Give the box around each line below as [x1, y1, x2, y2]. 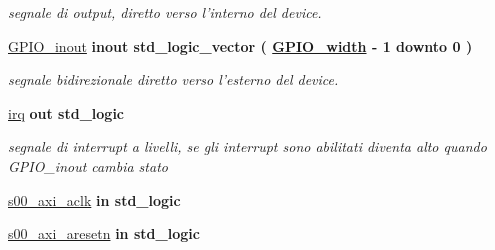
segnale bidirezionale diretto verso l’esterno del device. [8, 69, 339, 90]
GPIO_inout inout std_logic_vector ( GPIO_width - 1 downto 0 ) [8, 35, 473, 56]
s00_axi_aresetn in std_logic [8, 223, 200, 244]
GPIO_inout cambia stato [8, 155, 168, 176]
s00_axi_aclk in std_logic [8, 189, 181, 210]
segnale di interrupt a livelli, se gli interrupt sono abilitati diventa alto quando [8, 136, 487, 157]
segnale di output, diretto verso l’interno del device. [8, 2, 322, 22]
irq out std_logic [8, 102, 125, 123]
